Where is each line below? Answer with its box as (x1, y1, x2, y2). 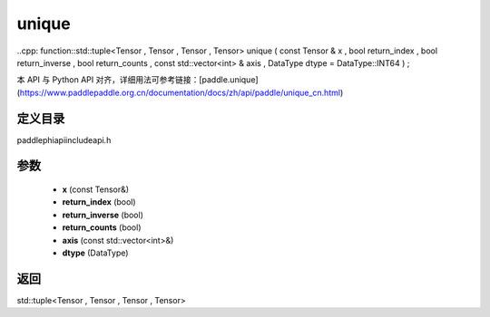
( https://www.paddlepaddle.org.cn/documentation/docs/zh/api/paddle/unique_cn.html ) (16, 87, 344, 98)
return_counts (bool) (62, 222, 142, 233)
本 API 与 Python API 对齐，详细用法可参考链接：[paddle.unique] (16, 74, 259, 85)
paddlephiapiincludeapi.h (16, 134, 112, 145)
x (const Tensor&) (62, 184, 130, 195)
